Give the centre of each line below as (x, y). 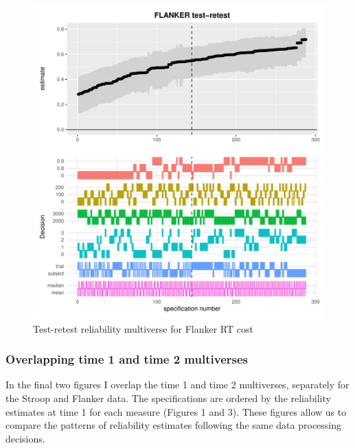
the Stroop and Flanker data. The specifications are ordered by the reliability (168, 398)
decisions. (25, 438)
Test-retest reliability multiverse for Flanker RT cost (143, 328)
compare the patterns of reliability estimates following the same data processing (174, 425)
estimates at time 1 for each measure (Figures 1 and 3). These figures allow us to (176, 411)
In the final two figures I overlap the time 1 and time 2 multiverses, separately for (177, 385)
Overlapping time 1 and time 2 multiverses (127, 359)
